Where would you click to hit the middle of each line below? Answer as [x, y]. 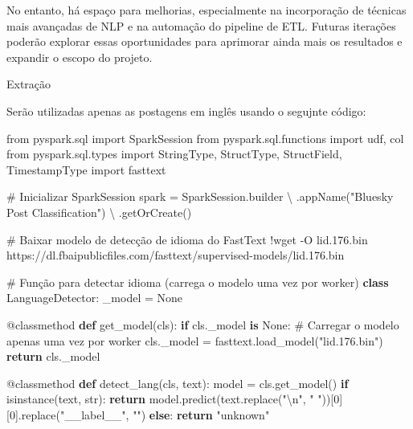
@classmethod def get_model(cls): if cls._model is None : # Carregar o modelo [203, 324]
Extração [29, 84]
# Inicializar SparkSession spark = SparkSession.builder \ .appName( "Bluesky [200, 196]
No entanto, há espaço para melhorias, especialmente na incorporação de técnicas [206, 10]
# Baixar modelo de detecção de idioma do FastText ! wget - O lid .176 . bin [187, 239]
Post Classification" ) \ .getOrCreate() [99, 212]
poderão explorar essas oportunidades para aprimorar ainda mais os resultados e [204, 41]
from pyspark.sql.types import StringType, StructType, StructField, [174, 154]
